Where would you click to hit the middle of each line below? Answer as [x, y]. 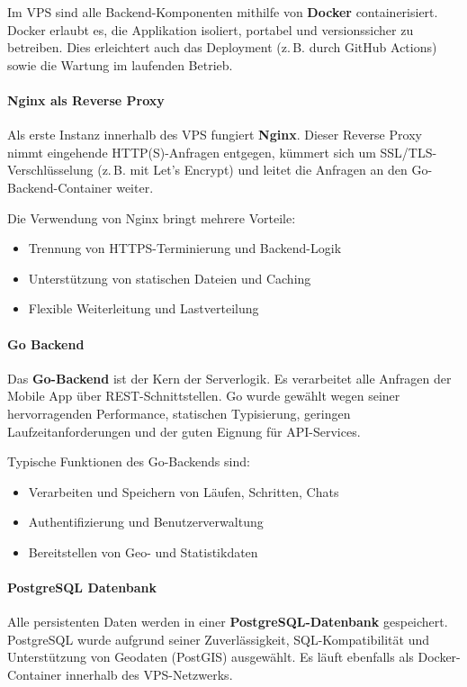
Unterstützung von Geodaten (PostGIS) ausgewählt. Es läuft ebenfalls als [211, 657]
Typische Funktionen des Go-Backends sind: [129, 461]
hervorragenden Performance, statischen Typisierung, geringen [179, 413]
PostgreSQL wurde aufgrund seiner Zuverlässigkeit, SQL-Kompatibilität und [218, 639]
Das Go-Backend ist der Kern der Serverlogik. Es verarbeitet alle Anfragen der [229, 378]
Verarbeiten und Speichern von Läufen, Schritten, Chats [184, 491]
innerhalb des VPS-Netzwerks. [149, 675]
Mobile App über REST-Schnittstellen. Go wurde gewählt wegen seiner [204, 396]
